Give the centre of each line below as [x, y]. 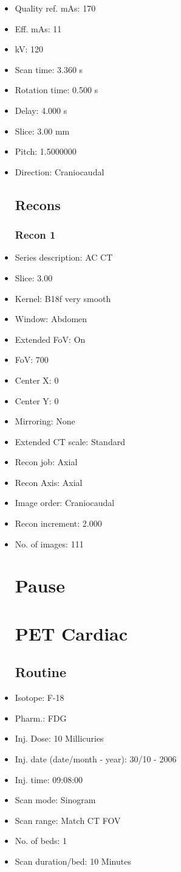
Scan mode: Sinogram [55, 800]
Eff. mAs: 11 [38, 28]
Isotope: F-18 [39, 698]
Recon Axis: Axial [49, 482]
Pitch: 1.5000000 [46, 151]
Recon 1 [35, 235]
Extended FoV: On [50, 339]
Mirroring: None [45, 421]
